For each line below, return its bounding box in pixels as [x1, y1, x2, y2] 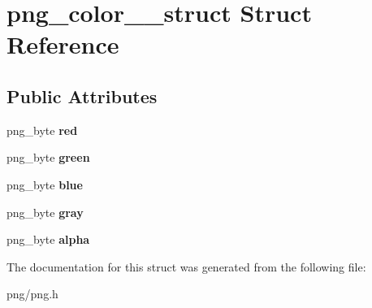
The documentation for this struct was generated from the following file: [6, 258, 366, 275]
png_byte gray [6, 203, 84, 220]
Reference [6, 28, 119, 61]
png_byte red [6, 121, 78, 138]
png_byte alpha [6, 231, 90, 248]
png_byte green [6, 149, 90, 166]
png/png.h [6, 285, 58, 302]
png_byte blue [6, 176, 83, 193]
